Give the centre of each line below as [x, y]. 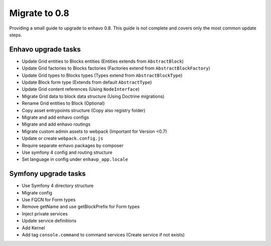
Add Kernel [33, 227]
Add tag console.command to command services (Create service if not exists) [103, 234]
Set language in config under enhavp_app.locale [75, 159]
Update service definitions [49, 221]
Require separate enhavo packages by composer [73, 145]
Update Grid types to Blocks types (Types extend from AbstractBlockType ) [102, 75]
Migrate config [37, 192]
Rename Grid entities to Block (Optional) [63, 103]
